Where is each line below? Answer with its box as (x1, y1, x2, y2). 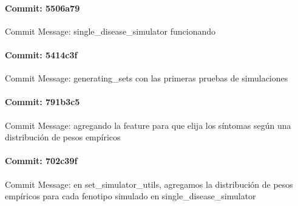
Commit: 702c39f (5, 154, 78, 167)
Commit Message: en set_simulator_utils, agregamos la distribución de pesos (5, 177, 293, 190)
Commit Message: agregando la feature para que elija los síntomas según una (5, 118, 291, 131)
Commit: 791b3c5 (5, 95, 80, 108)
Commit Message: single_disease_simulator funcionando (5, 24, 215, 37)
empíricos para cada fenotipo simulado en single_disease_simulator (5, 190, 256, 202)
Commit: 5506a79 (5, 1, 80, 14)
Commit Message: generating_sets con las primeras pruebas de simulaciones (5, 72, 288, 84)
